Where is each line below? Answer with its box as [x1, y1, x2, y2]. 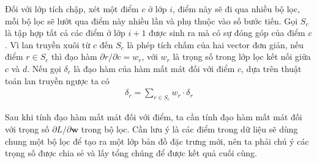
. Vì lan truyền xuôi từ [5, 38, 91, 51]
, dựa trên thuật [241, 62, 302, 74]
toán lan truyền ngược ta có [5, 74, 110, 87]
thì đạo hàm [51, 50, 97, 63]
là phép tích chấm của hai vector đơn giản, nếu [127, 38, 304, 51]
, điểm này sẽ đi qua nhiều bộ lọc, [172, 2, 300, 15]
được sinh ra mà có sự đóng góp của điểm [149, 26, 305, 39]
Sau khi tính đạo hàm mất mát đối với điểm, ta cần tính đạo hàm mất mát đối [5, 110, 302, 123]
